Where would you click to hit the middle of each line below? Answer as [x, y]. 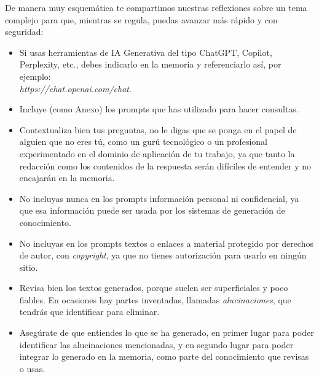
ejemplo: [35, 76]
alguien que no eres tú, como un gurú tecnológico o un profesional [143, 142]
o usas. [32, 368]
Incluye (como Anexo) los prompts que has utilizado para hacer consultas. [159, 109]
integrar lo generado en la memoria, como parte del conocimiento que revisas [164, 356]
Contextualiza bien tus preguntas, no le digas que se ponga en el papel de [158, 129]
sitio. [29, 267]
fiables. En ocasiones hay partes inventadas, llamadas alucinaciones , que [155, 299]
